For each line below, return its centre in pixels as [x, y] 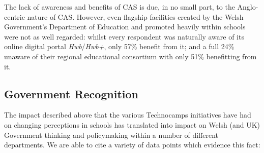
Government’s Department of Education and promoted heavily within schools [125, 27]
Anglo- [248, 7]
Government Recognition [71, 93]
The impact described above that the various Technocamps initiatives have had [128, 115]
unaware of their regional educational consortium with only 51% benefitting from [130, 56]
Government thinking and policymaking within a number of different [111, 135]
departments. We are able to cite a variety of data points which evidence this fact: [132, 145]
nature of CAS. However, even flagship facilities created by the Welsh [135, 16]
